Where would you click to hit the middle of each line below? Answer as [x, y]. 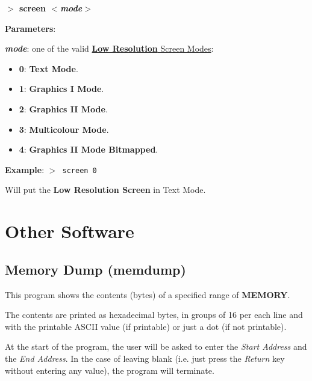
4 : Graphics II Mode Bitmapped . [89, 149]
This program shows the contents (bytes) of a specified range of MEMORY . [148, 294]
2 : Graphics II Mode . [63, 108]
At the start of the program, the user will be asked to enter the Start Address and [156, 346]
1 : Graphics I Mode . [61, 89]
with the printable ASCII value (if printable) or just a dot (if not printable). [146, 326]
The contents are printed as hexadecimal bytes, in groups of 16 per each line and [154, 315]
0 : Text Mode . [48, 68]
